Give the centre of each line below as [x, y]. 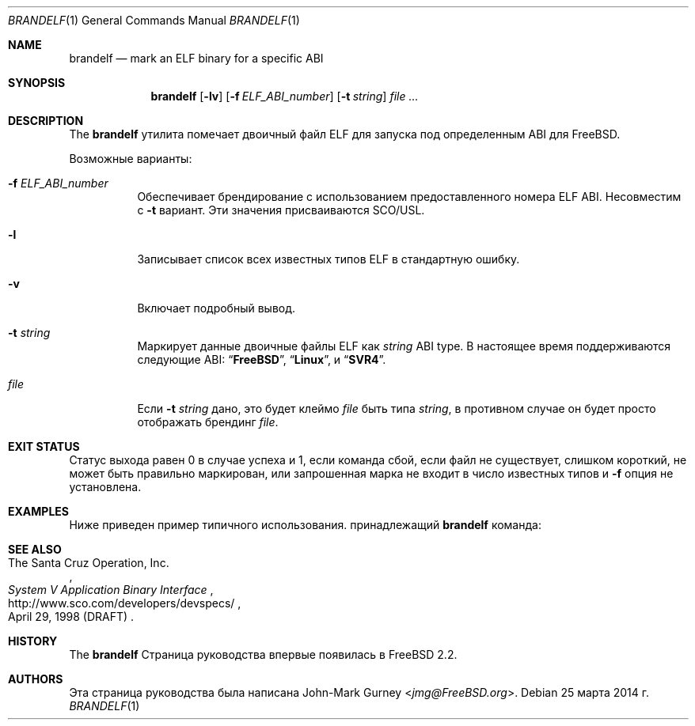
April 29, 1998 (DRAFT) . [71, 616]
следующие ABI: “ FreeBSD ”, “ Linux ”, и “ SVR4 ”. [262, 359]
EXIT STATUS [44, 446]
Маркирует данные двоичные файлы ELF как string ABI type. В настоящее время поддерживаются [404, 346]
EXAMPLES [38, 511]
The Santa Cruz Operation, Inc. [89, 563]
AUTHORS [36, 679]
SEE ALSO [35, 549]
